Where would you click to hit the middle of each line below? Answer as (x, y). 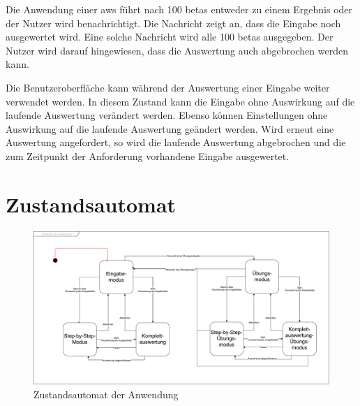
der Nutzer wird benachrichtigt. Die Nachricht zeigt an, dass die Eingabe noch (173, 23)
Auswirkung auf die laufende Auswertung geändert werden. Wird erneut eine (170, 128)
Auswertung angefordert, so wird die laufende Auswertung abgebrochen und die (176, 142)
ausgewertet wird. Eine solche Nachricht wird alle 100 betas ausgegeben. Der (170, 37)
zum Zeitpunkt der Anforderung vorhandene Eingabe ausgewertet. (148, 155)
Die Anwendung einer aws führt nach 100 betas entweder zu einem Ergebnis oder (179, 9)
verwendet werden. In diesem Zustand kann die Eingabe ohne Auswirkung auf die (180, 101)
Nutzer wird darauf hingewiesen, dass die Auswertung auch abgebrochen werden (177, 50)
